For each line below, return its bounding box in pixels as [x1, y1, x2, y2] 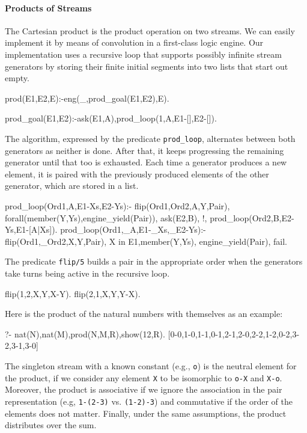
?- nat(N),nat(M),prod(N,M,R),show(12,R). [5, 327, 165, 340]
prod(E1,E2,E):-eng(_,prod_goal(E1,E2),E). [5, 91, 169, 104]
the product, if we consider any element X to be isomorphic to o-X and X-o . [5, 371, 282, 384]
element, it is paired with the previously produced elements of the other [5, 167, 269, 180]
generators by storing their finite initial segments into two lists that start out [5, 60, 288, 72]
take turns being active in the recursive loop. [5, 267, 170, 280]
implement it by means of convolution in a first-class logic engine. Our [5, 36, 264, 49]
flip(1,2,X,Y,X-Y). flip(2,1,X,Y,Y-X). [5, 287, 141, 299]
